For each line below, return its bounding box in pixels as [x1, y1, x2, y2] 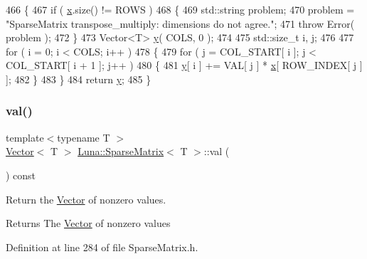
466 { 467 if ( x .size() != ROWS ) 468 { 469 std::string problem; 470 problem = [6, 2, 355, 16]
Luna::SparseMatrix [78, 144, 164, 159]
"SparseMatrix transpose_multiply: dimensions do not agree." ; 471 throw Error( [6, 16, 355, 31]
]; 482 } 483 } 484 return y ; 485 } [6, 71, 151, 86]
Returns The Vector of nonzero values [6, 216, 171, 231]
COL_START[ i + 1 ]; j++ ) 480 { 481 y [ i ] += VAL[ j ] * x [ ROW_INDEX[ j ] [6, 58, 363, 73]
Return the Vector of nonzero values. [6, 191, 166, 206]
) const [6, 167, 36, 182]
